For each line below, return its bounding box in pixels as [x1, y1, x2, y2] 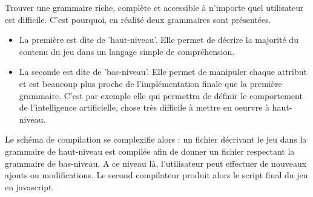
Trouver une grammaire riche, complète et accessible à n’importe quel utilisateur [5, 1, 304, 13]
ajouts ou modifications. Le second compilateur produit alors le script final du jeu [5, 169, 308, 181]
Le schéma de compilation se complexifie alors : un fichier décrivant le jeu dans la [5, 133, 307, 146]
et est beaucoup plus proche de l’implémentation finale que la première [19, 77, 282, 89]
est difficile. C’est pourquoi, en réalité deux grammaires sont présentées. [5, 13, 271, 25]
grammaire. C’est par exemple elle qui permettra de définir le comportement [19, 89, 303, 102]
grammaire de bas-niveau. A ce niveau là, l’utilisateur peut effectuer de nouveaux [5, 157, 307, 169]
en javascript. [5, 180, 54, 193]
